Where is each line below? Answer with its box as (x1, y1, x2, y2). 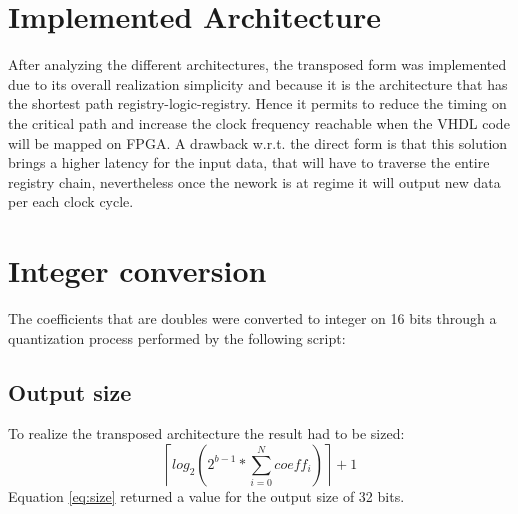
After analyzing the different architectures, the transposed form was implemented (8, 54, 507, 75)
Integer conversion (8, 250, 267, 291)
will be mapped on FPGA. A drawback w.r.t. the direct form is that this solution (8, 132, 508, 153)
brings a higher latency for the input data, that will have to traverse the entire (8, 152, 490, 173)
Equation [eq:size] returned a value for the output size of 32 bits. (8, 485, 405, 506)
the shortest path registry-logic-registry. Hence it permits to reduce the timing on (8, 93, 507, 114)
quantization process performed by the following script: (8, 327, 346, 348)
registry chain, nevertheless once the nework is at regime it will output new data (8, 171, 501, 192)
